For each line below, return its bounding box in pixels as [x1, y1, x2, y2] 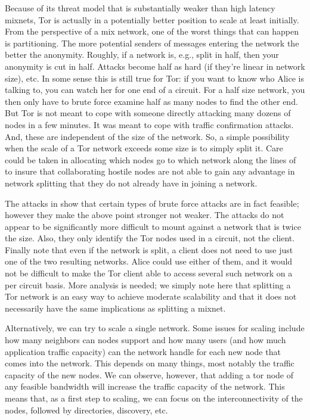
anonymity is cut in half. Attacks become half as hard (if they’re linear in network [5, 60, 305, 72]
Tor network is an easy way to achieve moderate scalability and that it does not [5, 290, 297, 303]
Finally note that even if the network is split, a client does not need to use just [5, 243, 293, 256]
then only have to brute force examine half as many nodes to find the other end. [5, 95, 298, 107]
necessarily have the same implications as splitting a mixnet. [5, 301, 226, 314]
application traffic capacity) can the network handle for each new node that [5, 345, 281, 357]
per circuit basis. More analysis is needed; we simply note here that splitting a [5, 278, 291, 291]
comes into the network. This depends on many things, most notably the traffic [5, 357, 294, 369]
